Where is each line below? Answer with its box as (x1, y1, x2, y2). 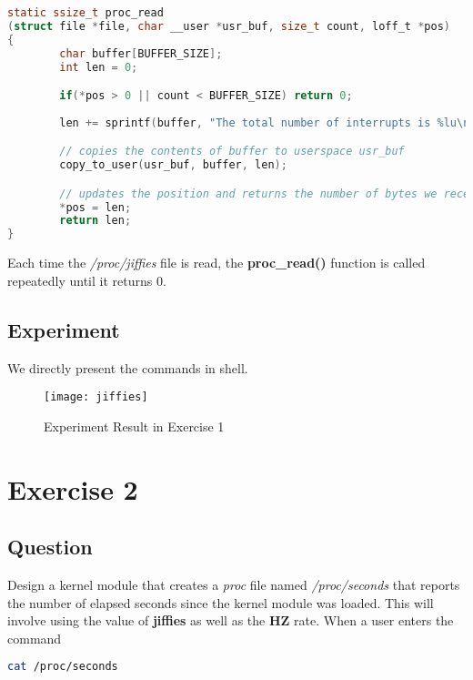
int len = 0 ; (59, 60, 138, 74)
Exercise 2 (7, 470, 138, 507)
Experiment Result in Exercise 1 (44, 416, 225, 435)
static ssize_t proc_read (7, 6, 164, 19)
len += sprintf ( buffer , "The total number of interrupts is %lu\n (59, 116, 470, 129)
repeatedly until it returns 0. (7, 270, 166, 289)
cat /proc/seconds (7, 660, 118, 674)
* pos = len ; (59, 200, 132, 214)
